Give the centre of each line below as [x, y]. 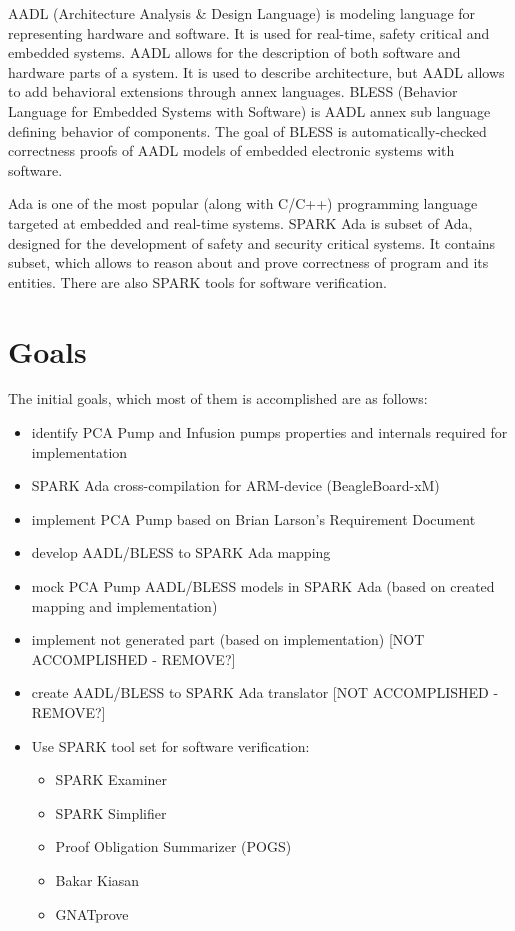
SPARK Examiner [111, 779]
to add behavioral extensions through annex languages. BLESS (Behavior [233, 91]
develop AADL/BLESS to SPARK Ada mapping [181, 552]
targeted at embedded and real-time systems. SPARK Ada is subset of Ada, [240, 222]
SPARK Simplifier [111, 812]
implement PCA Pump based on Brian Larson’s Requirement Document [253, 518]
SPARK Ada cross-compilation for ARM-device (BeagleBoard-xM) [235, 485]
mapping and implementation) [124, 605]
